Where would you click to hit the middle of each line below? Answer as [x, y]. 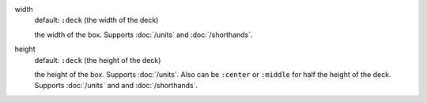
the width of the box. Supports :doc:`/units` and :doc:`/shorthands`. [144, 35]
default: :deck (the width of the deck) [96, 20]
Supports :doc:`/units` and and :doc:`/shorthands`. [116, 86]
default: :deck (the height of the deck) [98, 60]
